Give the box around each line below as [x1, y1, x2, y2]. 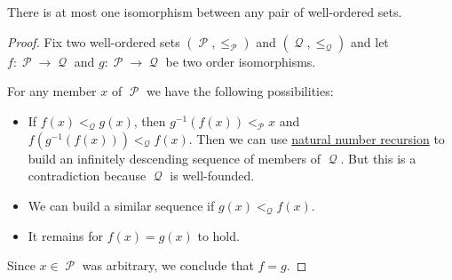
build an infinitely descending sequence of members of [28, 148, 321, 167]
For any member [7, 82, 97, 100]
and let [351, 32, 389, 51]
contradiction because [28, 166, 147, 185]
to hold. [197, 226, 240, 244]
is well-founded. [170, 166, 255, 185]
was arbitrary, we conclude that [82, 256, 254, 275]
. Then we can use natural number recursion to [188, 129, 445, 148]
